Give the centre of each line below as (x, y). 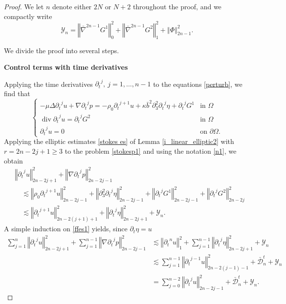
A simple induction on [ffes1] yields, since (66, 229)
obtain (13, 160)
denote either (72, 6)
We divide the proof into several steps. (62, 51)
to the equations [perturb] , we (198, 84)
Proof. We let (24, 6)
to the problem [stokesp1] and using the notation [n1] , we (151, 151)
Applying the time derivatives (48, 84)
